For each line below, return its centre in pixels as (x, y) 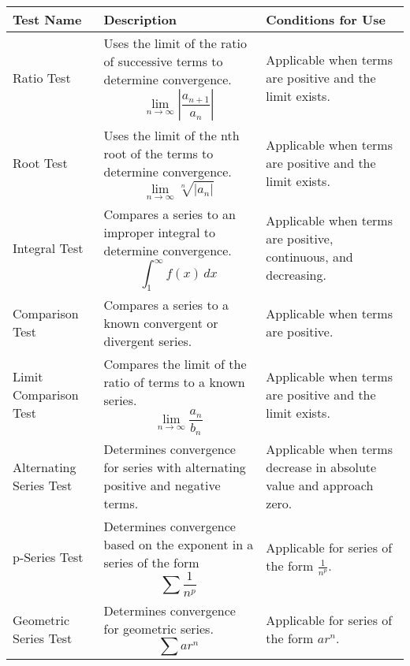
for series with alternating (175, 467)
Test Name (47, 19)
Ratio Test (42, 78)
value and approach (320, 485)
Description (140, 19)
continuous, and (309, 257)
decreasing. (296, 275)
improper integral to (159, 232)
